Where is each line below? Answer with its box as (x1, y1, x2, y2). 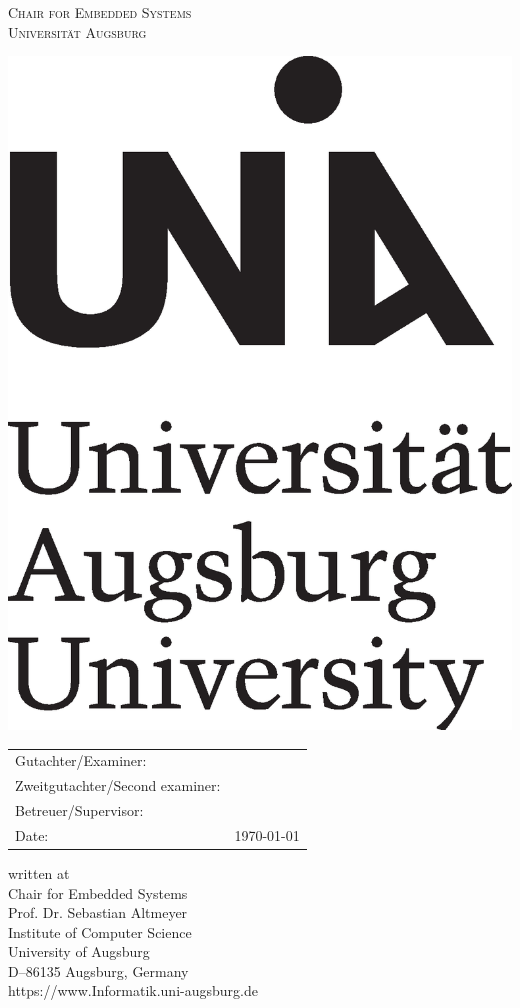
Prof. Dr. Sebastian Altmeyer (8, 902, 188, 923)
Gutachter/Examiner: (15, 750, 147, 771)
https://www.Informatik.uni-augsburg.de (8, 980, 258, 1001)
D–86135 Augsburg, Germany (8, 960, 189, 981)
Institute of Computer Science (8, 921, 192, 942)
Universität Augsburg (8, 21, 147, 42)
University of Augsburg (8, 941, 150, 962)
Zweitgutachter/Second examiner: (15, 775, 221, 796)
